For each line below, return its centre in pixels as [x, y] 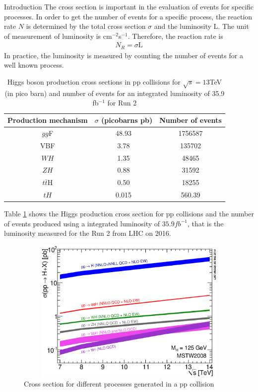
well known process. [34, 65]
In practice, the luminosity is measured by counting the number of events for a [124, 55]
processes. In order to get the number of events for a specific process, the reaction [128, 16]
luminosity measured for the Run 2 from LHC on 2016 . [88, 233]
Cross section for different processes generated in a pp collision [119, 384]
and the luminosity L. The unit [201, 26]
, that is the [205, 223]
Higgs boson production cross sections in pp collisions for [94, 82]
